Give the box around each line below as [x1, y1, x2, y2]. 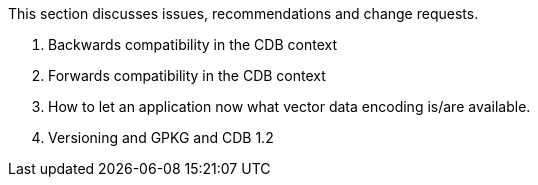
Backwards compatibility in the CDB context [48, 36, 337, 53]
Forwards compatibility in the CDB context [48, 67, 326, 84]
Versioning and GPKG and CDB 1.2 [48, 129, 274, 146]
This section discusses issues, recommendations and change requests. [8, 5, 479, 22]
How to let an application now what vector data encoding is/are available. [48, 98, 531, 115]
